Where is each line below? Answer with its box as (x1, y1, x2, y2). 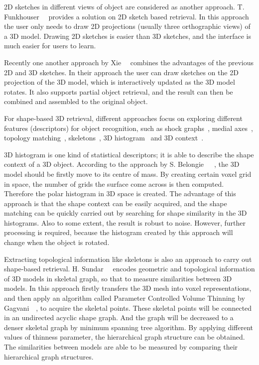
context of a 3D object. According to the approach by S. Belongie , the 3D (4, 159, 240, 169)
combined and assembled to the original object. (4, 96, 148, 107)
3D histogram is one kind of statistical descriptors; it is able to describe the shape (4, 149, 254, 159)
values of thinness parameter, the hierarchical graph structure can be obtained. (4, 332, 245, 342)
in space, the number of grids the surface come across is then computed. (4, 178, 224, 189)
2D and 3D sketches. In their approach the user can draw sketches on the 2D (4, 67, 239, 77)
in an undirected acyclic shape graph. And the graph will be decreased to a (4, 312, 234, 323)
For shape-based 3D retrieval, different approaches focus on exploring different (4, 113, 243, 123)
